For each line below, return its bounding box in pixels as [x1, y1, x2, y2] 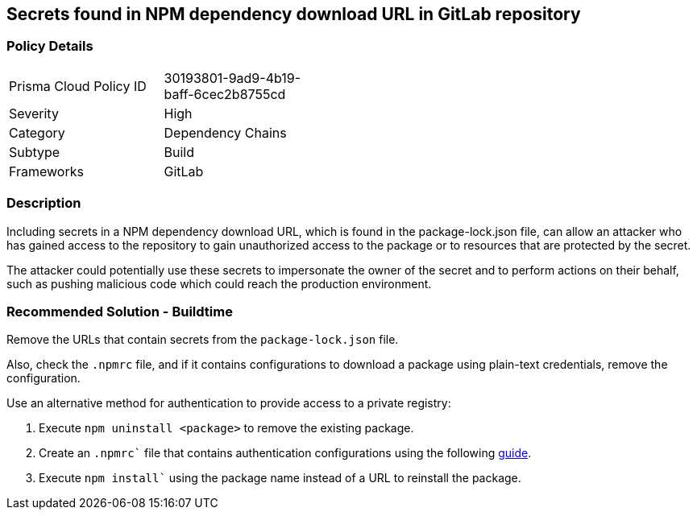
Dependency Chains [164, 124, 287, 141]
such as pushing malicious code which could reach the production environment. [6, 276, 432, 291]
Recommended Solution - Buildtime [6, 303, 233, 320]
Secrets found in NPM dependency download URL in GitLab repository [6, 4, 581, 24]
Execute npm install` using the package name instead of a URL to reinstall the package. [39, 471, 521, 485]
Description [6, 195, 81, 212]
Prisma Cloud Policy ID [9, 77, 147, 94]
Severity [9, 105, 59, 122]
